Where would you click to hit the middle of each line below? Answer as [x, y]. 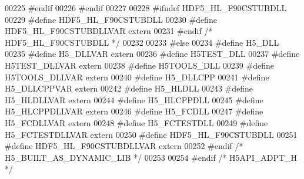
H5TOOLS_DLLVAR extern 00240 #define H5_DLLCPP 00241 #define [137, 77]
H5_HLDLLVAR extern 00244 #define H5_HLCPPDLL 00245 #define [134, 99]
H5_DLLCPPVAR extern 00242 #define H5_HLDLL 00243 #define [129, 88]
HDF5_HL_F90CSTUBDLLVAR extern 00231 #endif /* [109, 31]
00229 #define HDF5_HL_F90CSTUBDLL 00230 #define [111, 19]
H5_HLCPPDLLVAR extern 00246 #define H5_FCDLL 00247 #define [134, 111]
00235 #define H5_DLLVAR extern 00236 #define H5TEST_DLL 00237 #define [152, 54]
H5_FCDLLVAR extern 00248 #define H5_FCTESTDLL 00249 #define [136, 122]
